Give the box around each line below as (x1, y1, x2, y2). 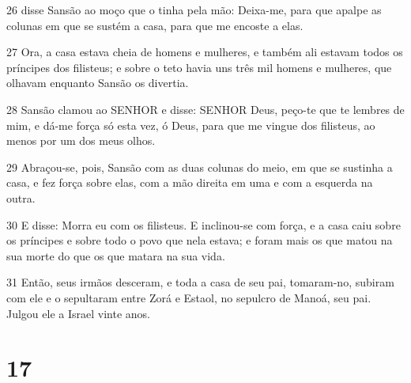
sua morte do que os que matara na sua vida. (6, 247, 225, 264)
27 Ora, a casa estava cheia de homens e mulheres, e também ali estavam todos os (6, 44, 403, 60)
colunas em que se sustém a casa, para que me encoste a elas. (6, 17, 304, 33)
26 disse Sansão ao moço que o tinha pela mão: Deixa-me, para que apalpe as (6, 2, 382, 17)
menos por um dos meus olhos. (6, 132, 156, 149)
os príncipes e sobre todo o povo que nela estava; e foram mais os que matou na (6, 232, 393, 248)
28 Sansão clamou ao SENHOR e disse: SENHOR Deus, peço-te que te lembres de (6, 100, 405, 117)
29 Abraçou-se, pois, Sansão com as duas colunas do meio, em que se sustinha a (6, 158, 393, 175)
